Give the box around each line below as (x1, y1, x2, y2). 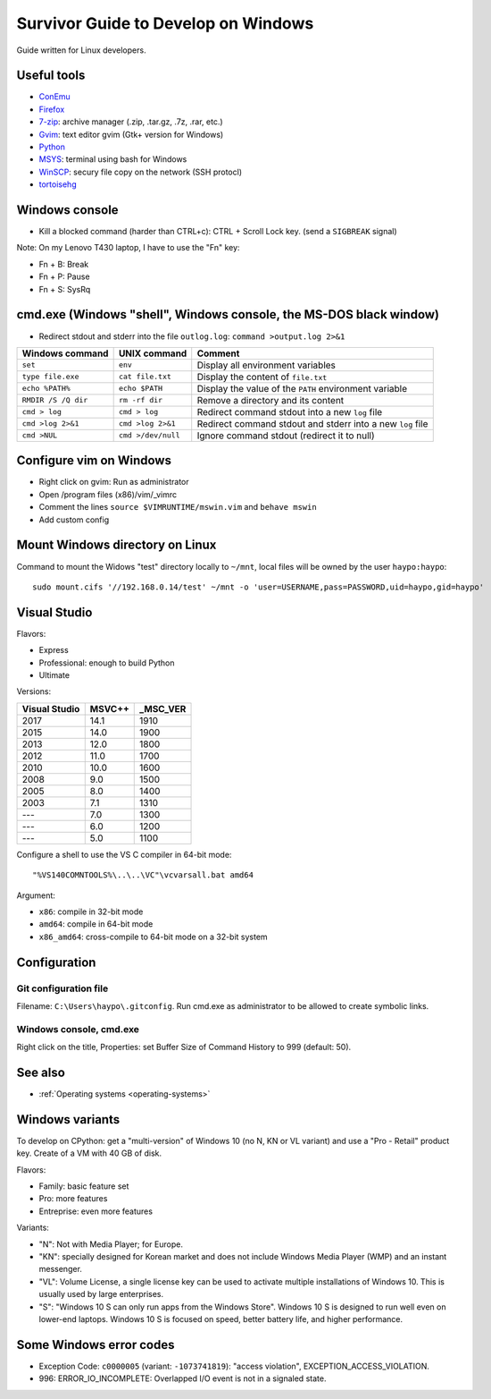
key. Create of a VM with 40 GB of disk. (16, 1148, 162, 1158)
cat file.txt (118, 372, 171, 382)
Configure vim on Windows (16, 453, 171, 469)
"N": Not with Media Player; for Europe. (38, 1239, 183, 1250)
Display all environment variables (196, 359, 337, 371)
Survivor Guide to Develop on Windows (16, 13, 314, 33)
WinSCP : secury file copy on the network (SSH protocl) (38, 166, 243, 177)
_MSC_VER (139, 702, 187, 715)
